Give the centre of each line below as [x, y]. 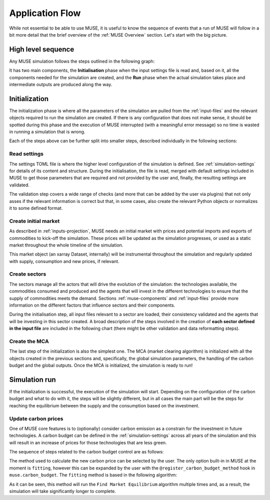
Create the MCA [29, 341]
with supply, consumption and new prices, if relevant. [64, 261]
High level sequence [42, 49]
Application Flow [45, 13]
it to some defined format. [36, 208]
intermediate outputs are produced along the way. [61, 85]
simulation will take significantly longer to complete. [62, 491]
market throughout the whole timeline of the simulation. [66, 245]
